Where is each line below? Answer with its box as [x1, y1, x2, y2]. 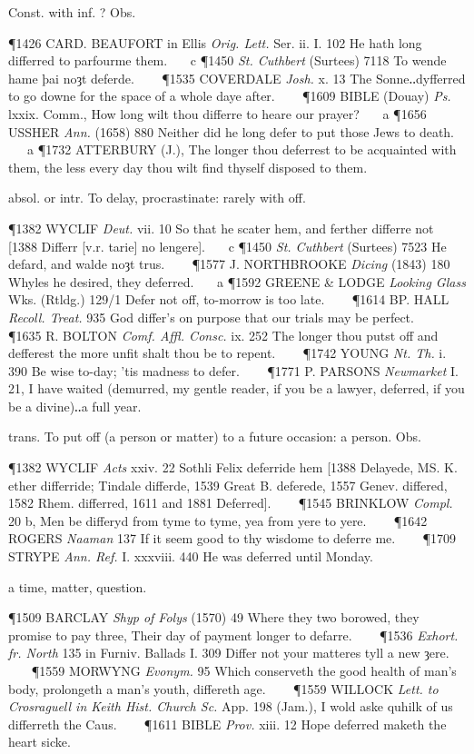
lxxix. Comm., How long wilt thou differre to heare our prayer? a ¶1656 [8, 104, 427, 123]
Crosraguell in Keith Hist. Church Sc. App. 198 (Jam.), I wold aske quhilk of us [8, 697, 453, 716]
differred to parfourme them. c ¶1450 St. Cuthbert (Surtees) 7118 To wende [8, 51, 447, 70]
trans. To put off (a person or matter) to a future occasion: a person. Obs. [8, 427, 421, 446]
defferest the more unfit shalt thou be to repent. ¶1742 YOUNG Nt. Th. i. [8, 343, 447, 362]
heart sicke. [8, 732, 71, 751]
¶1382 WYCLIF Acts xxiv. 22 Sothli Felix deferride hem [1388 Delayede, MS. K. [8, 458, 458, 477]
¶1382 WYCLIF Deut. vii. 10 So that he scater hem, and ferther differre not [8, 218, 434, 237]
